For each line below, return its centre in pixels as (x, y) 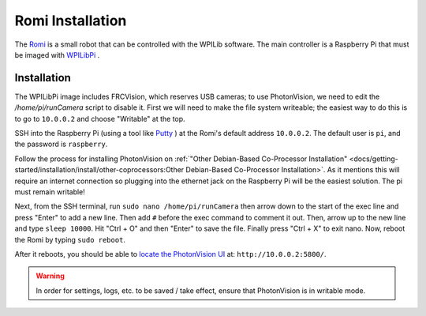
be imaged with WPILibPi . (57, 55)
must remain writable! (50, 192)
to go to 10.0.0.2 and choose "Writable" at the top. (100, 118)
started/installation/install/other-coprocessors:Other (99, 170)
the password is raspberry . (61, 144)
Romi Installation (71, 21)
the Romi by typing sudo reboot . (70, 239)
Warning (50, 276)
